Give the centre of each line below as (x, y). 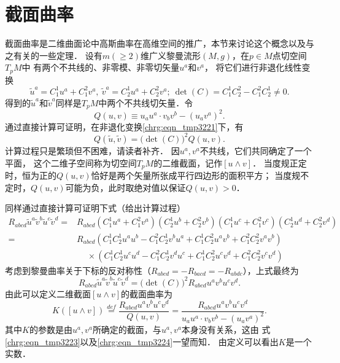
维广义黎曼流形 (171, 55)
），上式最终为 (271, 270)
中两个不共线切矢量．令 (146, 102)
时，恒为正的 (31, 175)
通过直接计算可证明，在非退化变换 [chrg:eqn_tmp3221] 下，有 (124, 126)
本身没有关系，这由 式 (226, 329)
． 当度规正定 (280, 162)
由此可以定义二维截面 (48, 293)
